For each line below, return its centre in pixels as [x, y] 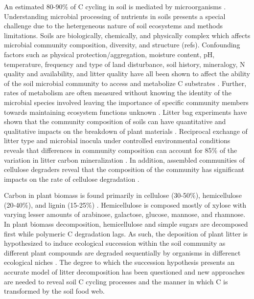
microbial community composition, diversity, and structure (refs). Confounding [122, 45]
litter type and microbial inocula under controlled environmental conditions [117, 140]
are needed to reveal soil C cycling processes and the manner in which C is [116, 281]
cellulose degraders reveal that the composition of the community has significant [124, 169]
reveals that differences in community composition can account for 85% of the [121, 150]
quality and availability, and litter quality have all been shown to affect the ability [127, 74]
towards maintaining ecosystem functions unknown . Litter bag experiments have [126, 112]
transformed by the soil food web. [54, 291]
